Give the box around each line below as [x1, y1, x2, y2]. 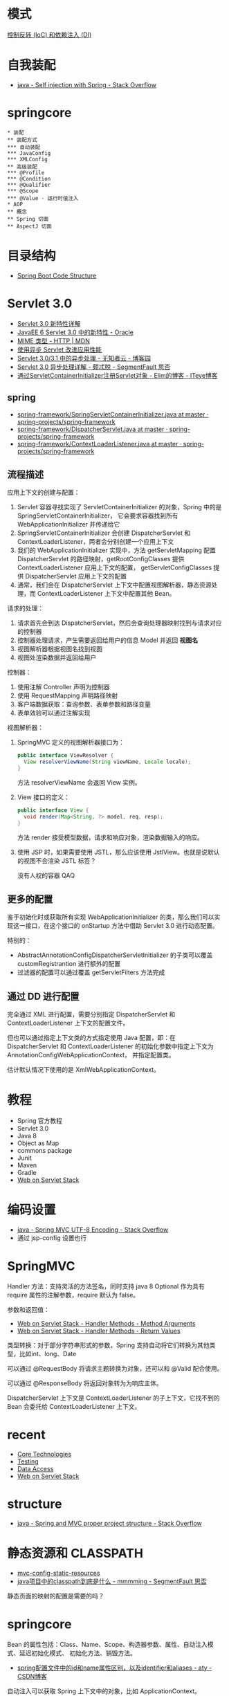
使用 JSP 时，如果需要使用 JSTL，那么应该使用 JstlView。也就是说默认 [17, 848, 220, 856]
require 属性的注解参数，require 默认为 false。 [7, 1291, 140, 1299]
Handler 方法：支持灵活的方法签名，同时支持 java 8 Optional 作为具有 [7, 1282, 205, 1291]
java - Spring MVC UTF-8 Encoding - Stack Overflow [17, 1225, 169, 1234]
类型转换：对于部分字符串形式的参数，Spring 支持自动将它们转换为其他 [7, 1341, 210, 1349]
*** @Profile [7, 169, 45, 176]
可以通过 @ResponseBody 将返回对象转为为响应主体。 [7, 1379, 163, 1387]
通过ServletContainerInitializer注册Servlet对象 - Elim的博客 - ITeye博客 [17, 371, 218, 379]
